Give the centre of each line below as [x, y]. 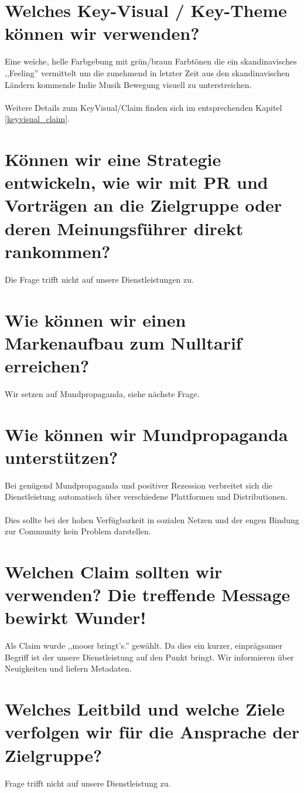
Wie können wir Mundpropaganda [146, 434]
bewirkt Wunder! [76, 617]
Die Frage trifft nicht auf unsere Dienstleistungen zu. [99, 279]
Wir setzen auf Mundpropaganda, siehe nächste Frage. [102, 393]
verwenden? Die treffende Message [148, 594]
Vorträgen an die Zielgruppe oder [144, 205]
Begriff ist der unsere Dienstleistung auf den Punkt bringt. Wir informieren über [149, 657]
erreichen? [47, 365]
